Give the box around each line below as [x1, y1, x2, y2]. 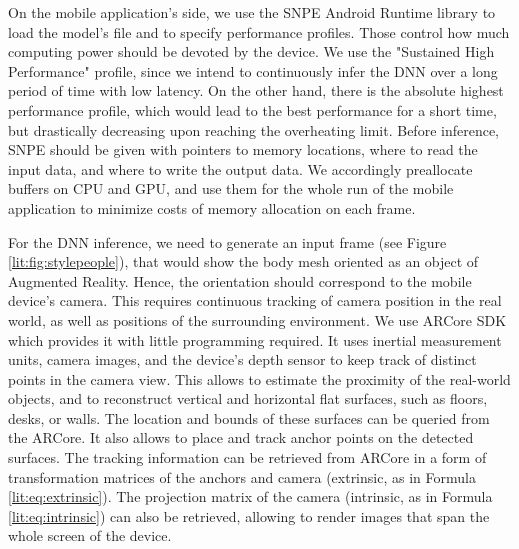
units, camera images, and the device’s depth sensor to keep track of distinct [8, 349, 477, 370]
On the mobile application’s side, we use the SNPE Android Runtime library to [8, 2, 496, 22]
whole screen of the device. [8, 525, 172, 546]
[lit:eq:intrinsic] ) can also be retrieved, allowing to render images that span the [8, 505, 490, 526]
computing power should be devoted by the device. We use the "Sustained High [8, 41, 495, 62]
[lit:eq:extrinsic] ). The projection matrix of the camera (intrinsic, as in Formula [8, 486, 493, 507]
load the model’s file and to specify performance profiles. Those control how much [8, 21, 510, 42]
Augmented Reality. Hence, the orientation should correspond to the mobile [8, 270, 472, 291]
